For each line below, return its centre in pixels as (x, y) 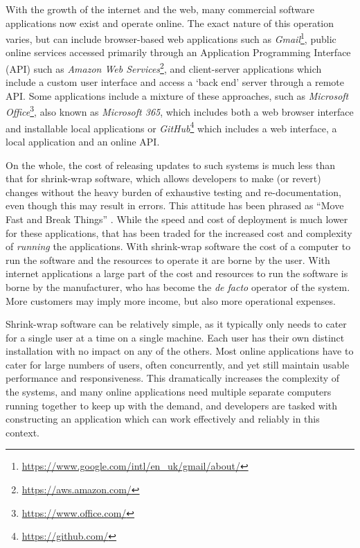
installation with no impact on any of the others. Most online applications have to (180, 351)
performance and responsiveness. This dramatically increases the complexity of (173, 378)
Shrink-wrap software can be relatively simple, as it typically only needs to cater (176, 324)
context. (22, 432)
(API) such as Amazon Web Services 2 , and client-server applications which (164, 68)
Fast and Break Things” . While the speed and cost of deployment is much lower (177, 219)
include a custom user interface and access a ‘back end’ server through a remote (175, 82)
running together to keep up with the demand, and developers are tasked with (172, 405)
